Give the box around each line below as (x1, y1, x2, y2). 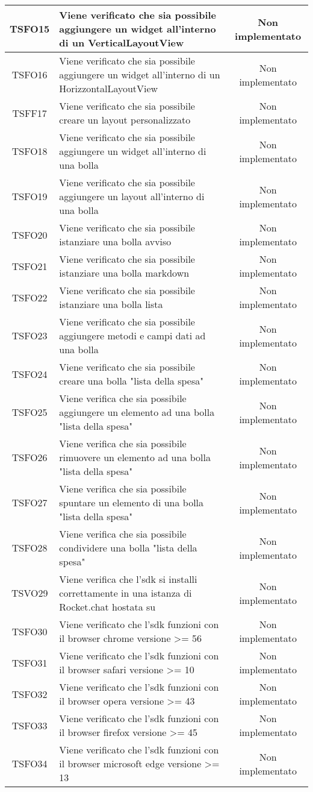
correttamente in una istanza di (59, 586, 192, 600)
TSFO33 (11, 718, 48, 732)
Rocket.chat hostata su (59, 600, 156, 614)
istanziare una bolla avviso (59, 234, 172, 248)
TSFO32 (11, 687, 48, 701)
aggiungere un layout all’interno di (59, 189, 205, 203)
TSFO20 (11, 227, 48, 242)
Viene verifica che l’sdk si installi (59, 572, 197, 586)
